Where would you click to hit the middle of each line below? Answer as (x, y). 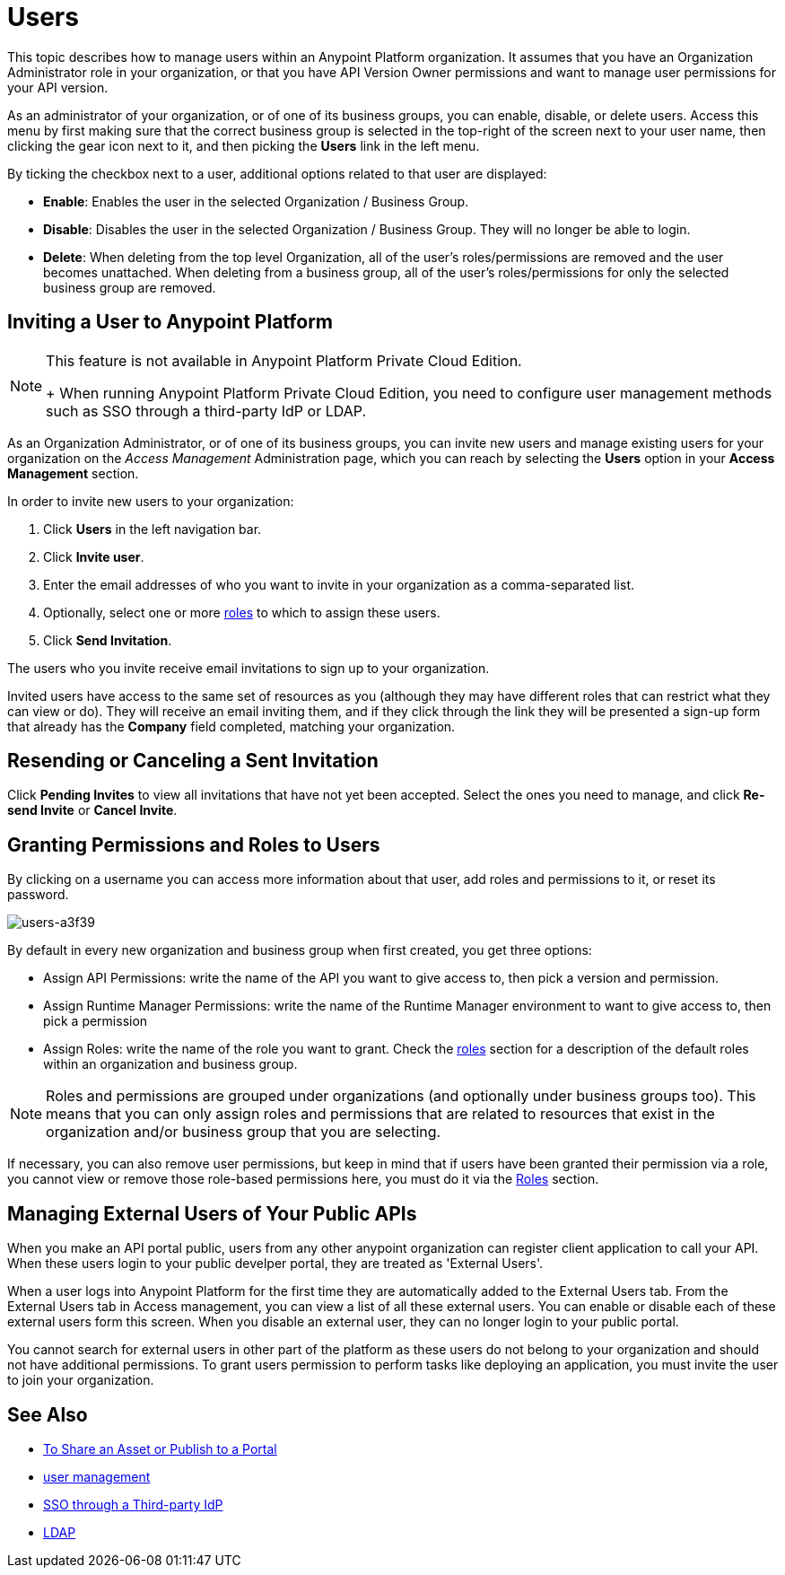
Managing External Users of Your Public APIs (212, 1213)
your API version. (58, 87)
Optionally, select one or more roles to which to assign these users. (242, 612)
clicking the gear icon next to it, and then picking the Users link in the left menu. (244, 145)
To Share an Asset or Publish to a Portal (160, 1448)
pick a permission (96, 1021)
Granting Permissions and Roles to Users (194, 844)
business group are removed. (130, 287)
